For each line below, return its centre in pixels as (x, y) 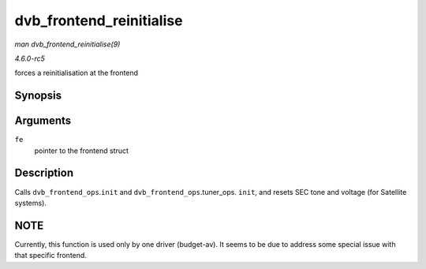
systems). (31, 203)
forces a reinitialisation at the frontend (76, 73)
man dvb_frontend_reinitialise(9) (67, 44)
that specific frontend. (50, 256)
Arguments (43, 121)
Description (44, 173)
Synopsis (38, 96)
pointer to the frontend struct (82, 151)
